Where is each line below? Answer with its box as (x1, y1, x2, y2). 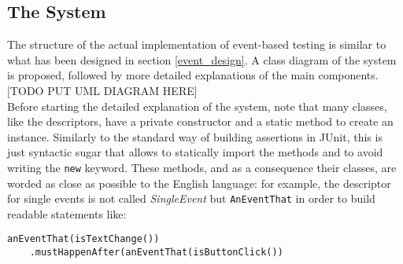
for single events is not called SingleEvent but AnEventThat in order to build (7, 190, 375, 207)
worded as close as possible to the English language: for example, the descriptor (7, 174, 391, 191)
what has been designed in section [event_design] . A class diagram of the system (7, 51, 397, 68)
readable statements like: (7, 205, 127, 222)
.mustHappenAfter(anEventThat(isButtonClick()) (29, 247, 283, 258)
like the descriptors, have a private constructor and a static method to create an (7, 113, 394, 130)
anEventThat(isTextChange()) (7, 233, 160, 245)
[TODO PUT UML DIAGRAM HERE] (7, 82, 198, 98)
